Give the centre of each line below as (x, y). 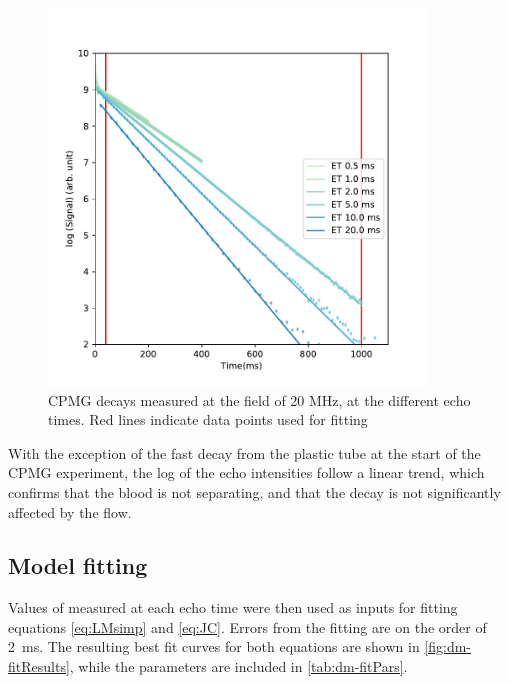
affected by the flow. (70, 511)
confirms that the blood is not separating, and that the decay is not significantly (254, 491)
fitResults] (39, 666)
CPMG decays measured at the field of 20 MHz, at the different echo (259, 399)
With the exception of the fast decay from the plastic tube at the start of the (244, 452)
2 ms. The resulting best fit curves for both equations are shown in (214, 646)
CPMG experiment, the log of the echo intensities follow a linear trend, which (246, 472)
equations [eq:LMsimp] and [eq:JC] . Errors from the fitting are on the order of (247, 626)
